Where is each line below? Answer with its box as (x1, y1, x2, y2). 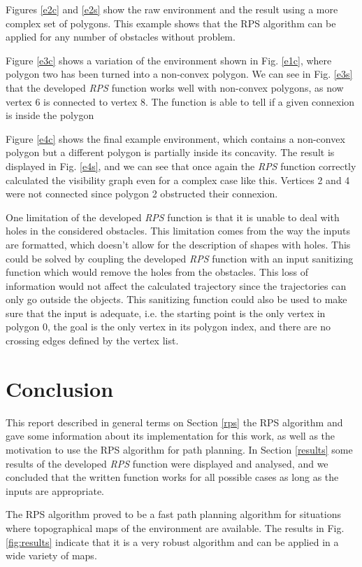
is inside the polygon (6, 108, 94, 122)
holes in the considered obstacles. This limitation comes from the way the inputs (6, 223, 350, 238)
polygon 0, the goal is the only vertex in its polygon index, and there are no (6, 319, 331, 334)
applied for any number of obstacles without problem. (6, 29, 236, 44)
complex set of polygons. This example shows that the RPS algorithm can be (6, 15, 336, 30)
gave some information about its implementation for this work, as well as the (6, 428, 335, 443)
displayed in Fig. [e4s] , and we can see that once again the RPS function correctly (6, 158, 356, 173)
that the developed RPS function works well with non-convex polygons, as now (6, 80, 344, 94)
